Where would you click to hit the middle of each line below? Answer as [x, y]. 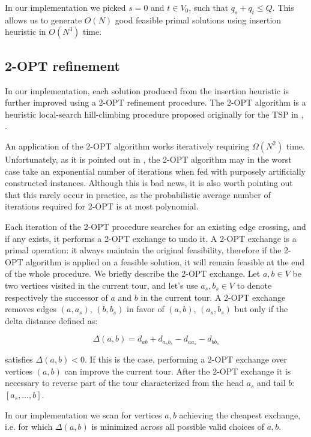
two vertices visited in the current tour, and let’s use [101, 285]
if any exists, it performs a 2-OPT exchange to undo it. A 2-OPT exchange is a [151, 238]
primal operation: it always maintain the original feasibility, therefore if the [143, 250]
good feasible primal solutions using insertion [198, 20]
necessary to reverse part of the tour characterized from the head [124, 383]
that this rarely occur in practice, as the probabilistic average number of [138, 194]
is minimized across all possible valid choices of [178, 426]
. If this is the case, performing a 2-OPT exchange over [186, 359]
